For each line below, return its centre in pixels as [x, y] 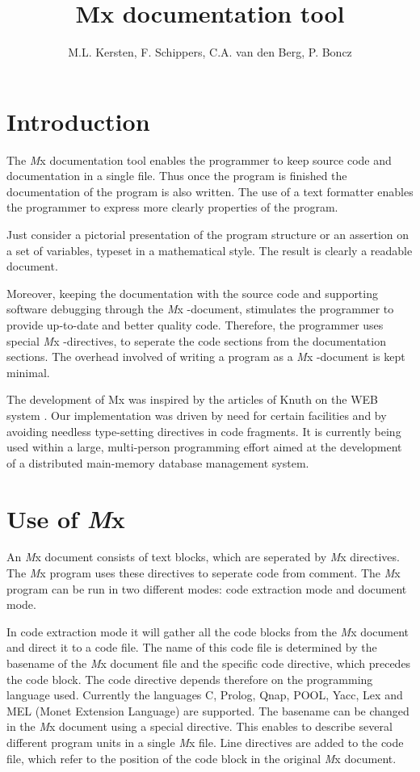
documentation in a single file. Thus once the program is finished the [177, 176]
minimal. [28, 372]
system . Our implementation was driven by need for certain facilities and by [197, 415]
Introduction [78, 121]
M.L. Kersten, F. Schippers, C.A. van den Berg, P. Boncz [210, 52]
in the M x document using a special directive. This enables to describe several [199, 726]
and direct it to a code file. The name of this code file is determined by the [192, 647]
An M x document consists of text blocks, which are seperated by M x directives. [203, 557]
